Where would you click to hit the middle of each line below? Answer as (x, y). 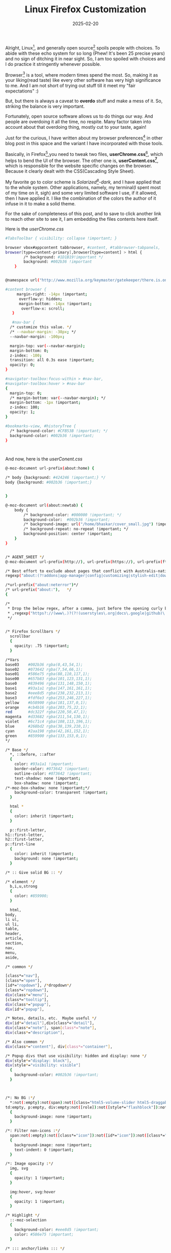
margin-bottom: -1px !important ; (45, 403)
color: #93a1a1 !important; (44, 764)
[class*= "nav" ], (22, 976)
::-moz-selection (28, 1220)
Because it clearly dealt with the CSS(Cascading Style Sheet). (70, 171)
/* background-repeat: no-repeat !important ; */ (76, 529)
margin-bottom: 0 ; (30, 351)
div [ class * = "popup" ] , (28, 1004)
